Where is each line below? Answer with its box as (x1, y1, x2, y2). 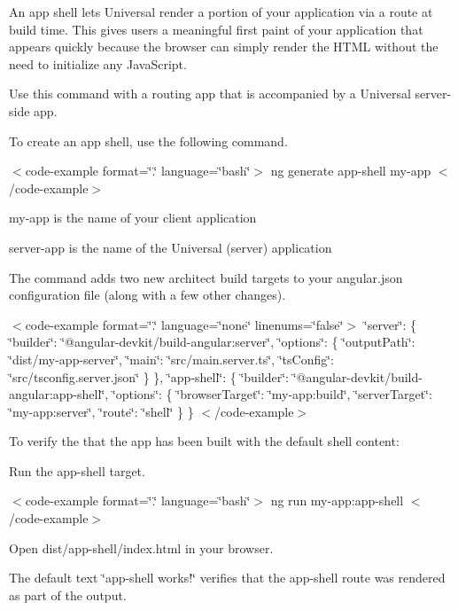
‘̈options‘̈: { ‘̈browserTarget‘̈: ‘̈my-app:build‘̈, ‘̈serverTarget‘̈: (112, 385, 432, 403)
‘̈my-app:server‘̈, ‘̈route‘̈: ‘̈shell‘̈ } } (9, 402, 194, 420)
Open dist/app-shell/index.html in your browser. (9, 538, 274, 557)
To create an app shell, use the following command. (9, 131, 288, 150)
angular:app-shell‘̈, (9, 385, 109, 403)
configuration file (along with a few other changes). (9, 285, 286, 304)
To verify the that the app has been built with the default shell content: (9, 432, 400, 450)
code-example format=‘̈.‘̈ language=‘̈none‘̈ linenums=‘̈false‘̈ (25, 315, 344, 333)
